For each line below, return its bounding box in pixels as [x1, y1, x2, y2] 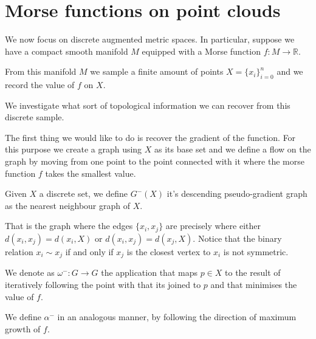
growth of [5, 322, 41, 335]
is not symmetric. [223, 245, 289, 258]
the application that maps [101, 266, 197, 279]
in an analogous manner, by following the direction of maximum [57, 310, 297, 323]
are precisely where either [165, 219, 261, 232]
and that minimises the [210, 278, 297, 290]
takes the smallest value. [45, 166, 136, 179]
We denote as [5, 266, 55, 279]
